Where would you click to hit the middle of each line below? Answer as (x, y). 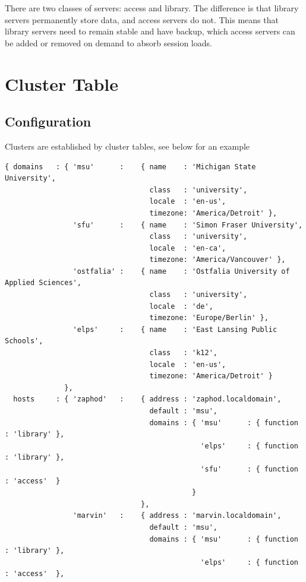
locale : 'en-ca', (188, 248)
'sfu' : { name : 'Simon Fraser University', (188, 225)
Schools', (24, 341)
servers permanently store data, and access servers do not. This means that (142, 19)
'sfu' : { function (249, 469)
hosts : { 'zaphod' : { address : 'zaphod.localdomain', (147, 399)
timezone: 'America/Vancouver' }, (217, 260)
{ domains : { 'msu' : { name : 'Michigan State (130, 167)
